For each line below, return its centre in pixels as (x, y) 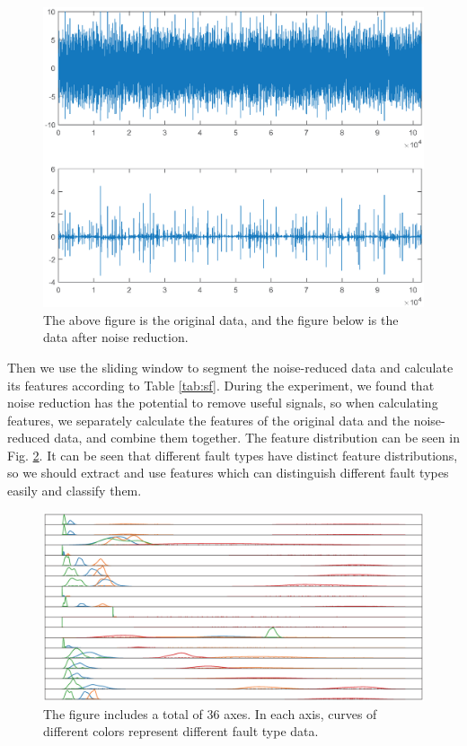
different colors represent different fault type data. (181, 731)
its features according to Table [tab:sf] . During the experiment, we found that (221, 385)
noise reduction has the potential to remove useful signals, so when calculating (223, 403)
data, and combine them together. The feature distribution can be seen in (257, 438)
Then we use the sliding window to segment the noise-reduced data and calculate (230, 367)
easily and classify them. (75, 491)
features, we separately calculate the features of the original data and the (208, 420)
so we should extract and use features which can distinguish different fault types (228, 473)
